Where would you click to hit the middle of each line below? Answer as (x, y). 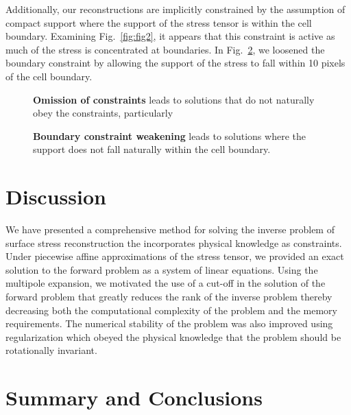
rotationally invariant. (51, 350)
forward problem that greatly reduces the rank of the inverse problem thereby (169, 297)
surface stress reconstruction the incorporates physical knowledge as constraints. (174, 242)
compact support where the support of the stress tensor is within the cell (159, 22)
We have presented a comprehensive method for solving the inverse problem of (170, 229)
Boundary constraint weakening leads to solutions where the (169, 135)
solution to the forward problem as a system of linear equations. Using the (162, 269)
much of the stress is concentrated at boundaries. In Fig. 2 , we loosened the (165, 49)
